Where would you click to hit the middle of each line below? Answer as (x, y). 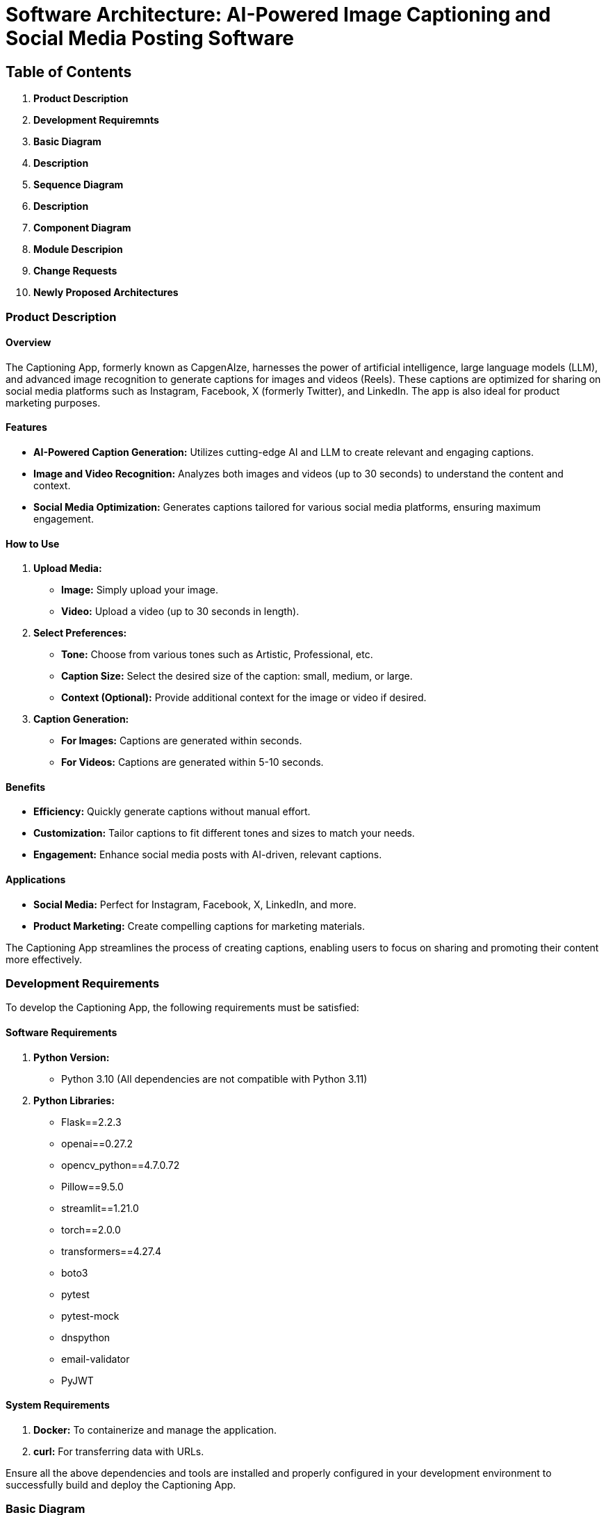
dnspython (86, 1337)
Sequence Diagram (79, 185)
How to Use (33, 543)
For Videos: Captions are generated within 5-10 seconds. (193, 762)
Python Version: (72, 1057)
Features (26, 427)
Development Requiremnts (96, 120)
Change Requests (75, 271)
